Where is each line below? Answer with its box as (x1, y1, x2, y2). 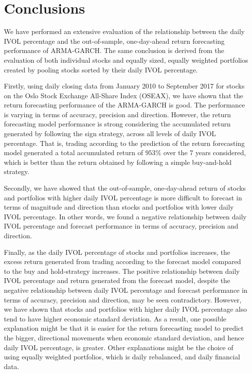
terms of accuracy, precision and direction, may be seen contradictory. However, (4, 294, 242, 304)
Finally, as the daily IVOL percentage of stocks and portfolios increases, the (4, 247, 230, 257)
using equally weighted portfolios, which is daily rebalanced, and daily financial (4, 352, 240, 362)
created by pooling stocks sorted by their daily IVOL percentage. (4, 64, 198, 74)
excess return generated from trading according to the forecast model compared (4, 256, 241, 266)
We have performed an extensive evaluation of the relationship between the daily (4, 26, 245, 36)
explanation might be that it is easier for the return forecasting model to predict (4, 323, 244, 333)
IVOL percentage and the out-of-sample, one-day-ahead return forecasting (4, 36, 225, 46)
